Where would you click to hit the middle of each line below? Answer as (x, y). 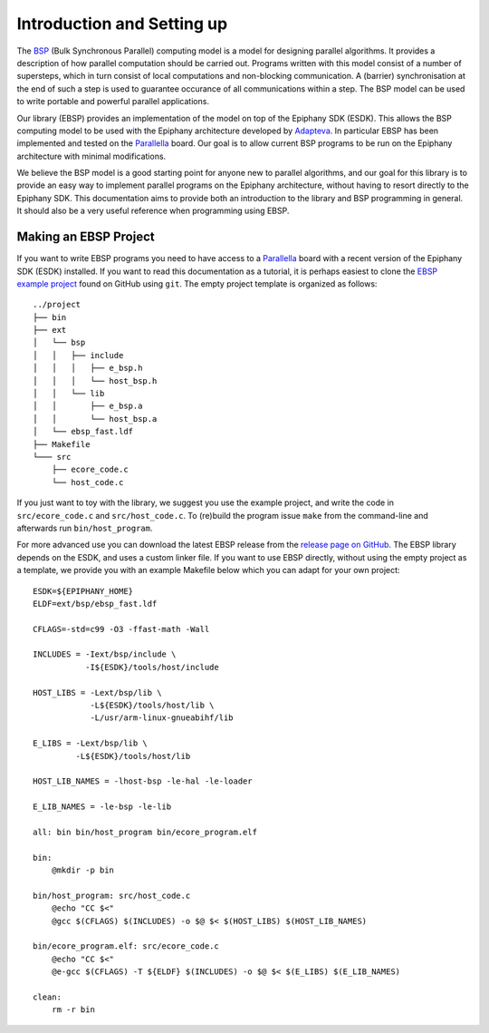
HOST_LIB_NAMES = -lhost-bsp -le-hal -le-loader (143, 781)
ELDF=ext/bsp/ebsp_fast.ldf (95, 604)
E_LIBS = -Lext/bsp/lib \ (91, 743)
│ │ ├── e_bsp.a (88, 406)
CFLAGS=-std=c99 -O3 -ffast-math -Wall (121, 629)
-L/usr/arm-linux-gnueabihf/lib (162, 718)
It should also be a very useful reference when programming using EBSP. (153, 211)
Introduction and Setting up (122, 24)
